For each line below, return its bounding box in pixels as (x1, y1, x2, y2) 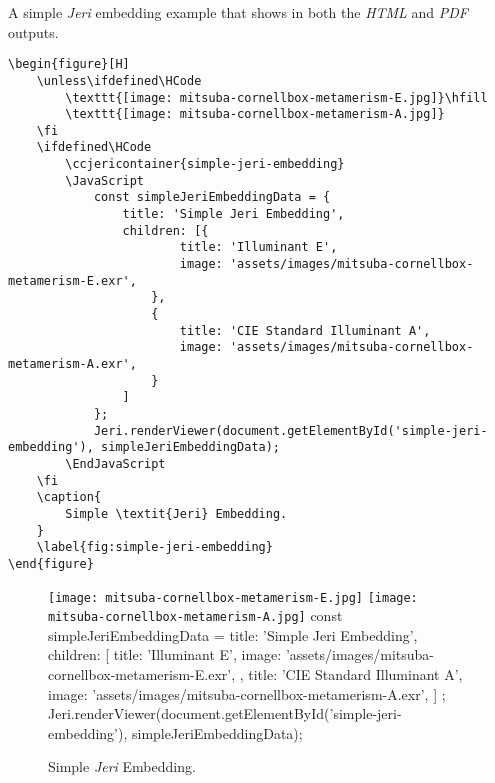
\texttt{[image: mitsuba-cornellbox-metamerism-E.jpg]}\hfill (65, 90, 488, 105)
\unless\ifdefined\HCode (36, 73, 202, 88)
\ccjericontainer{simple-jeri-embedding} (65, 157, 345, 172)
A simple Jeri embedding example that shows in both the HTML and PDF (8, 2, 469, 22)
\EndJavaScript (65, 456, 166, 471)
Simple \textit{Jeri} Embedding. (65, 506, 288, 521)
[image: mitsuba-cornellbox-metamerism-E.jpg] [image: (48, 590, 418, 605)
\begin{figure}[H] (8, 57, 130, 72)
